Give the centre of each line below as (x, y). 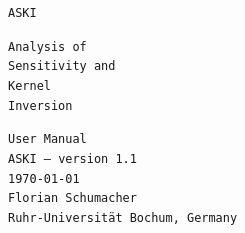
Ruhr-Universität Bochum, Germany (123, 217)
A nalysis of (47, 46)
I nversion (40, 105)
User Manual (47, 139)
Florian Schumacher (72, 198)
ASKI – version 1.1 (72, 158)
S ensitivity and (62, 66)
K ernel (29, 85)
